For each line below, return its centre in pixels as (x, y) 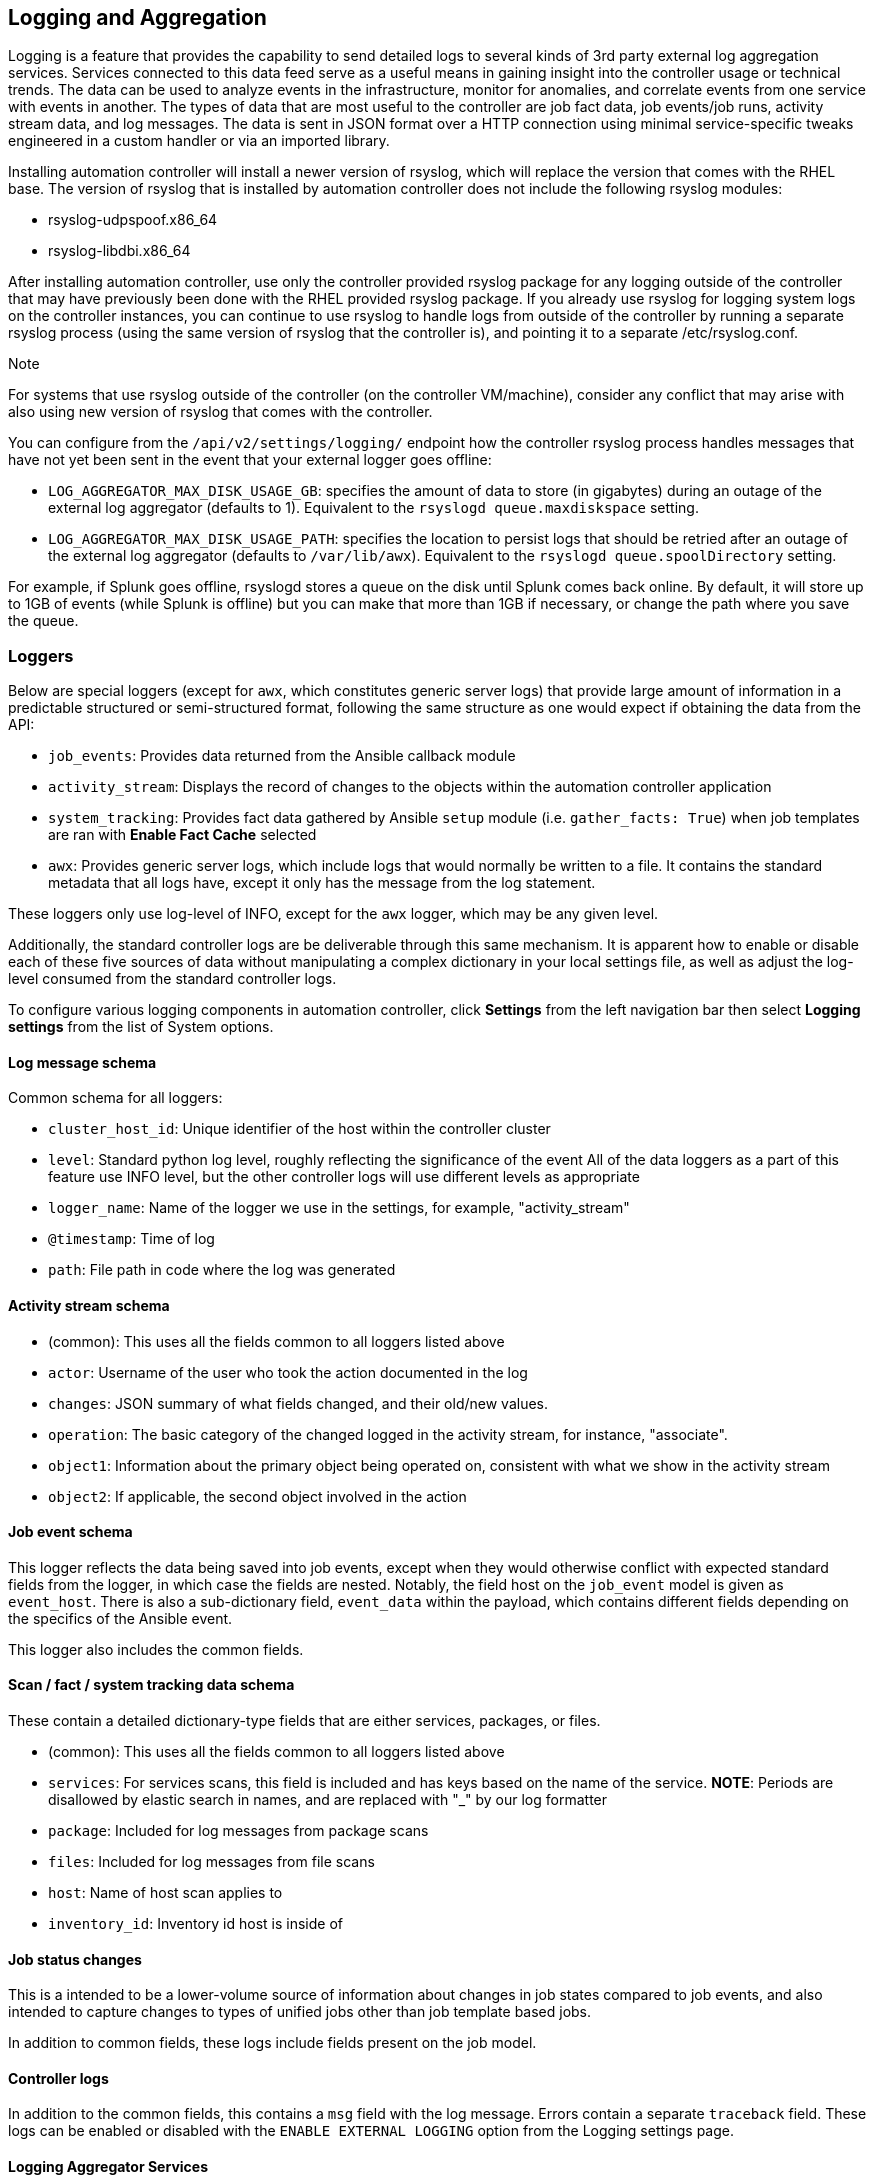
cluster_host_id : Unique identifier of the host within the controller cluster (299, 1129)
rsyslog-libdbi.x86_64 (119, 251)
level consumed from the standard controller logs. (172, 979)
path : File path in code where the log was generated (222, 1270)
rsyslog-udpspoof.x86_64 (133, 220)
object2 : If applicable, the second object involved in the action (257, 1496)
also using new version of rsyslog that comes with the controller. (220, 412)
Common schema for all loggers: (115, 1098)
